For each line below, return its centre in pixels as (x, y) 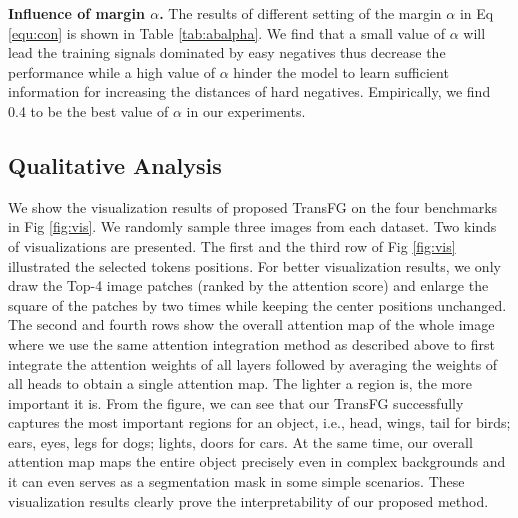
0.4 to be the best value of (88, 110)
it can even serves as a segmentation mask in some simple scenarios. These (236, 481)
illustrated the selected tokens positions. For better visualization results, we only (254, 265)
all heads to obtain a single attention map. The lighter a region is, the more (240, 383)
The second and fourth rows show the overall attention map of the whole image (251, 324)
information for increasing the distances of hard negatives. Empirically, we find (249, 91)
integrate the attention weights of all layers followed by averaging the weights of (253, 363)
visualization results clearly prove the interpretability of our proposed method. (248, 500)
